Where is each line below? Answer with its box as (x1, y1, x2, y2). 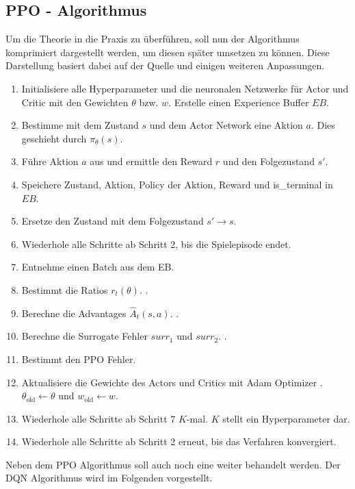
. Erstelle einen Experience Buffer (168, 95, 309, 109)
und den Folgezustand (222, 154, 315, 168)
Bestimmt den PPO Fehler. (21, 351, 136, 366)
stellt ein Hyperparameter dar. (222, 411, 350, 425)
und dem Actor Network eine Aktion (149, 118, 303, 132)
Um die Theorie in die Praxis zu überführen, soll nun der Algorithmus (5, 32, 300, 46)
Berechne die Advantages (21, 305, 127, 320)
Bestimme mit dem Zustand (21, 118, 139, 132)
